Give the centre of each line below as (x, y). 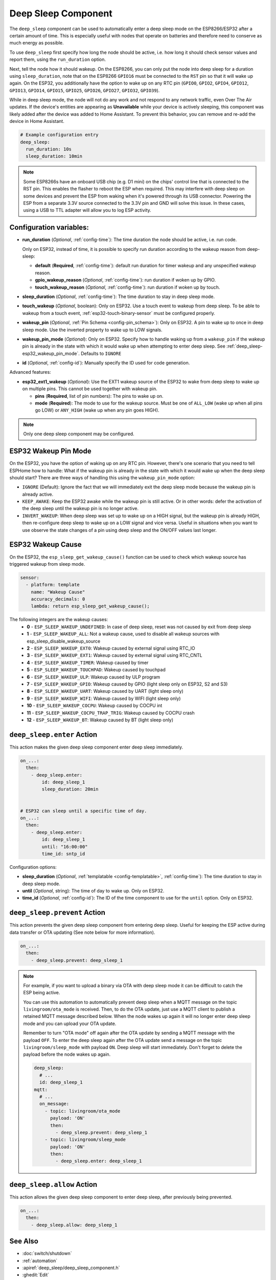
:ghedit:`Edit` (36, 1275)
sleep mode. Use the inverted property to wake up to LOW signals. (92, 330)
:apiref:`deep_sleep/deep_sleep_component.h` (71, 1268)
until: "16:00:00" (65, 847)
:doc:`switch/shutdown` (47, 1253)
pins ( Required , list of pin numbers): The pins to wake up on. (99, 396)
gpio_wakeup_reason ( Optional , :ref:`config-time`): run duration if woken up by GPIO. (125, 280)
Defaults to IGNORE (101, 353)
